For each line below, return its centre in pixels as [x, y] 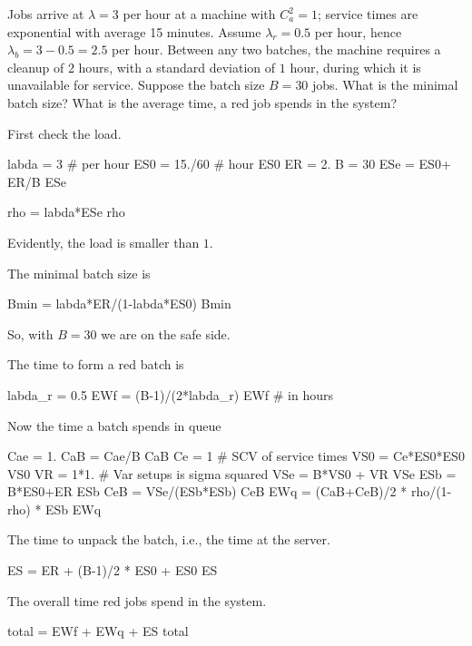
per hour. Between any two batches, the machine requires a [276, 49]
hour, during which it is [355, 67]
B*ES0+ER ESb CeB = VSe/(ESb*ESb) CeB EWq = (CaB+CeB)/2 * [207, 491]
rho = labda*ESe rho [66, 212]
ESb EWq [74, 509]
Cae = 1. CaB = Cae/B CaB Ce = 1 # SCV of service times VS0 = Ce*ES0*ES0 [236, 456]
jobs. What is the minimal [385, 85]
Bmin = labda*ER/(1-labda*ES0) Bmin [119, 303]
